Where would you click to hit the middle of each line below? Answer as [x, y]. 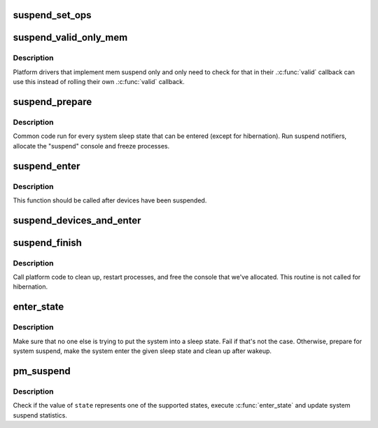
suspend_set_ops [52, 15]
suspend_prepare [52, 102]
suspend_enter [47, 166]
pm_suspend [42, 371]
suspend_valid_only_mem [70, 37]
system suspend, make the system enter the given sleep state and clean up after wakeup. [142, 351]
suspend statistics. [40, 415]
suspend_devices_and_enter [77, 220]
